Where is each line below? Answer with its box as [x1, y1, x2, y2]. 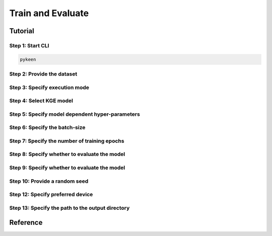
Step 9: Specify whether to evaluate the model [9, 164, 125, 171]
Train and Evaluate [9, 8, 89, 19]
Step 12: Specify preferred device [9, 191, 93, 198]
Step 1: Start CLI [9, 42, 49, 49]
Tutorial [9, 27, 35, 35]
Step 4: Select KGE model [9, 97, 73, 104]
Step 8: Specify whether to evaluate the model [9, 151, 125, 158]
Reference [9, 218, 43, 227]
